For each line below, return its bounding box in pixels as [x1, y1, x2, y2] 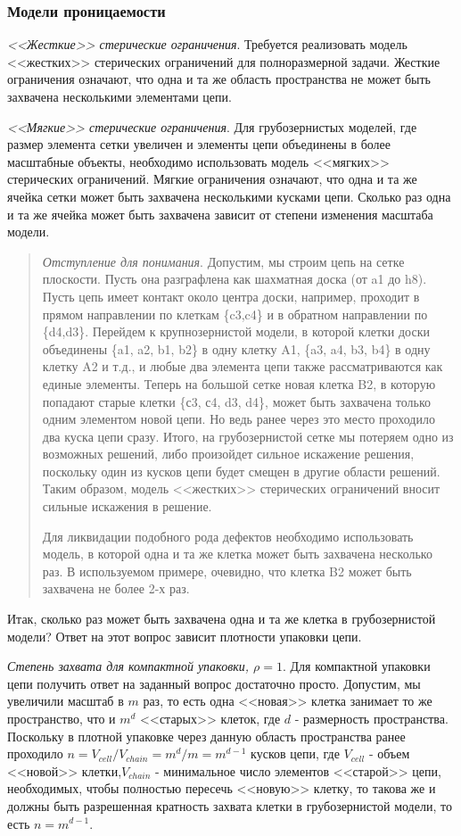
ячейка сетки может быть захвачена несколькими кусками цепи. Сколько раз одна [7, 186, 451, 205]
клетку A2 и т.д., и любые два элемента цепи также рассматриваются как [42, 357, 443, 376]
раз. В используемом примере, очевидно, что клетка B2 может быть [42, 561, 412, 580]
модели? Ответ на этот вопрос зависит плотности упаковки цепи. [7, 626, 362, 645]
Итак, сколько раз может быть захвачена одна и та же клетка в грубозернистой [7, 609, 436, 628]
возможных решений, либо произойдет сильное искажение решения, [42, 444, 415, 463]
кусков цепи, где [251, 744, 340, 763]
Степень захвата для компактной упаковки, [7, 657, 250, 675]
